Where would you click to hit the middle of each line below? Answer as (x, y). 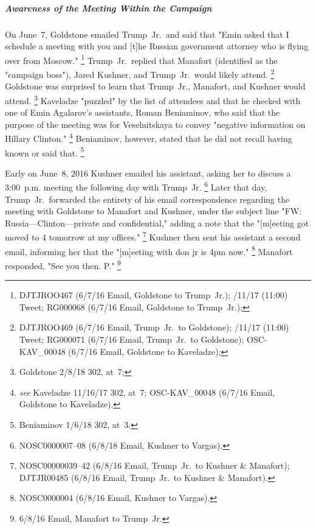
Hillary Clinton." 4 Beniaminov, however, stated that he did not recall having (149, 137)
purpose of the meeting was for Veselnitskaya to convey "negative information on (155, 124)
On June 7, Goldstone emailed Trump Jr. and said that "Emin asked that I (147, 34)
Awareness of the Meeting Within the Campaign (108, 8)
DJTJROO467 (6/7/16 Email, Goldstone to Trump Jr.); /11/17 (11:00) (153, 295)
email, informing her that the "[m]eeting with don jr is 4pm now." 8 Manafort (149, 250)
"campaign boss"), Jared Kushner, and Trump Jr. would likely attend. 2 (140, 73)
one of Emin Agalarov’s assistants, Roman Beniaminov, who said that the (143, 112)
